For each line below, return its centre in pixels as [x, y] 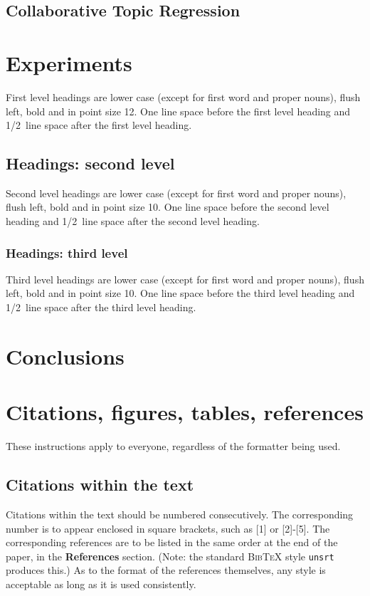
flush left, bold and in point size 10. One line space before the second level [168, 207]
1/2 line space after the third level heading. [101, 307]
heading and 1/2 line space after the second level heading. [133, 221]
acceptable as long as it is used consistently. [101, 584]
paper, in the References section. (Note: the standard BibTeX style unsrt [170, 556]
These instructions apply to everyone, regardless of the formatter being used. [173, 446]
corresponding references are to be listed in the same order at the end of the [172, 542]
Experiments [69, 62]
